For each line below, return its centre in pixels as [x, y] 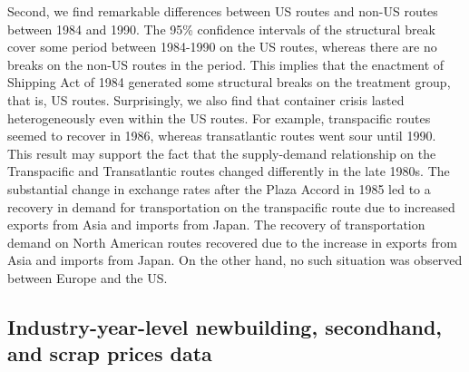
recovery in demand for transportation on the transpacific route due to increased [231, 206]
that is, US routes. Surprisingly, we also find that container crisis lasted [206, 99]
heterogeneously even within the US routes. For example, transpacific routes [219, 117]
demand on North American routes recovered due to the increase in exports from [232, 242]
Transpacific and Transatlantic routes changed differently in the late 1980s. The [229, 171]
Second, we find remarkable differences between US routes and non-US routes [223, 11]
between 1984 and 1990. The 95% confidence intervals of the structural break [222, 29]
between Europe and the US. [88, 277]
